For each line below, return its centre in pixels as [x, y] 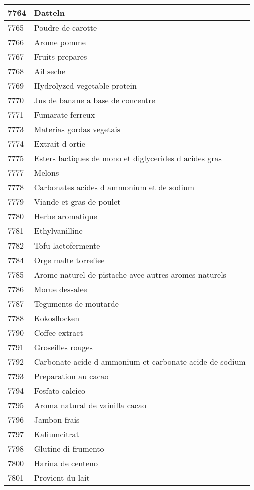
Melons [47, 173]
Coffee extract [59, 332]
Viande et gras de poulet [77, 202]
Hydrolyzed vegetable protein [85, 85]
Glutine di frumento [69, 449]
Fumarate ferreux [65, 114]
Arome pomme [60, 42]
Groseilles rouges [63, 347]
